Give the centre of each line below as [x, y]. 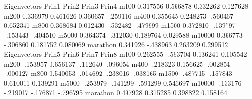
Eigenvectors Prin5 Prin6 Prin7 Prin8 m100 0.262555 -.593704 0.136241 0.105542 [126, 54]
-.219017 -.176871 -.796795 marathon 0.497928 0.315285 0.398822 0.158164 [116, 92]
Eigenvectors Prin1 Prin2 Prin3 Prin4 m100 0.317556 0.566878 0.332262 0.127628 [126, 6]
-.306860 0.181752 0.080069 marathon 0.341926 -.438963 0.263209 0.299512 [116, 44]
